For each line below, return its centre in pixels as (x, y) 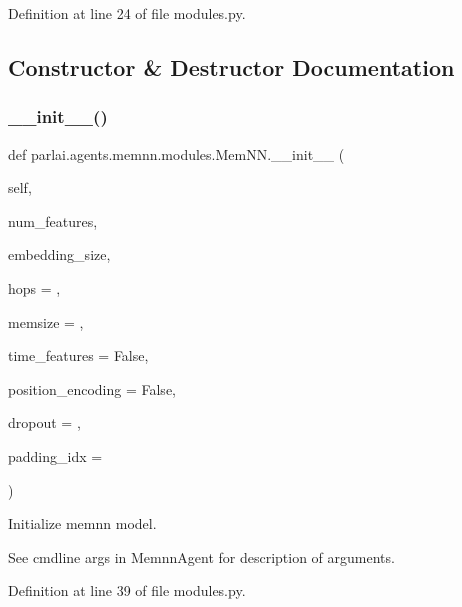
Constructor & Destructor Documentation (231, 66)
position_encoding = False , (92, 388)
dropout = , (44, 422)
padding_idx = (55, 455)
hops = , (34, 287)
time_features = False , (78, 355)
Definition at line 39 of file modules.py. (127, 590)
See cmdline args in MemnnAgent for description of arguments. (201, 556)
